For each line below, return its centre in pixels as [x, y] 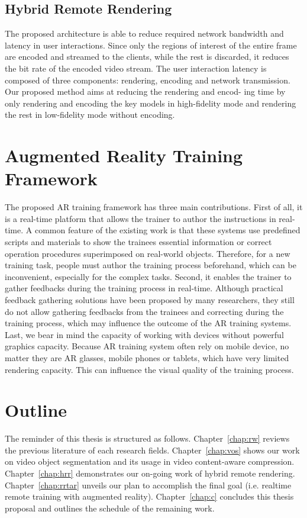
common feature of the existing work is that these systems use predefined [167, 230]
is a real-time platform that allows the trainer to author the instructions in [140, 218]
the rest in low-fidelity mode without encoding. [90, 115]
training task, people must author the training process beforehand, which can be [151, 265]
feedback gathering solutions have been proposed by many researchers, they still [150, 300]
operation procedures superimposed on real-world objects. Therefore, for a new [148, 253]
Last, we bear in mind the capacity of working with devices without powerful [144, 334]
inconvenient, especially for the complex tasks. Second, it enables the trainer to [148, 276]
